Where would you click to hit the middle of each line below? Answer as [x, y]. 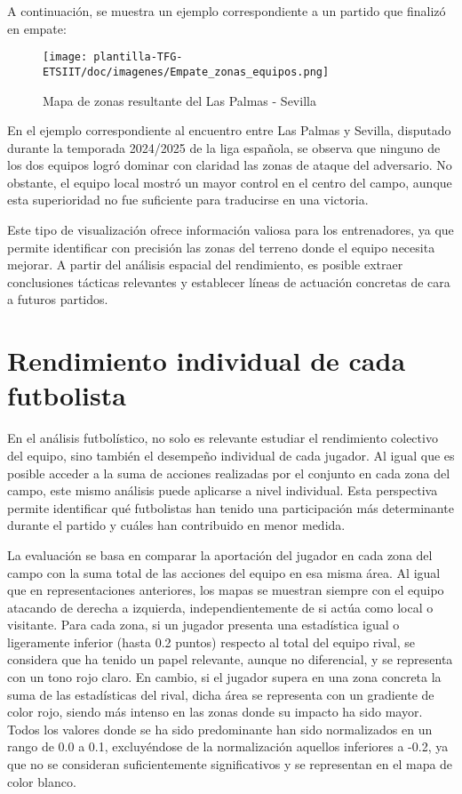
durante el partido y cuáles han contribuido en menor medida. [176, 525]
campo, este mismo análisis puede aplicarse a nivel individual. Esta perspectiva [223, 490]
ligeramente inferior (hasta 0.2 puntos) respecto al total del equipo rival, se [211, 642]
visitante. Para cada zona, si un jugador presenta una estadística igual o [203, 625]
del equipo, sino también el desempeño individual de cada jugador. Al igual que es [231, 455]
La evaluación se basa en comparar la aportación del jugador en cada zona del [220, 554]
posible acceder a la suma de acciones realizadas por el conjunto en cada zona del [229, 473]
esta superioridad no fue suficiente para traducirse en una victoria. [188, 200]
